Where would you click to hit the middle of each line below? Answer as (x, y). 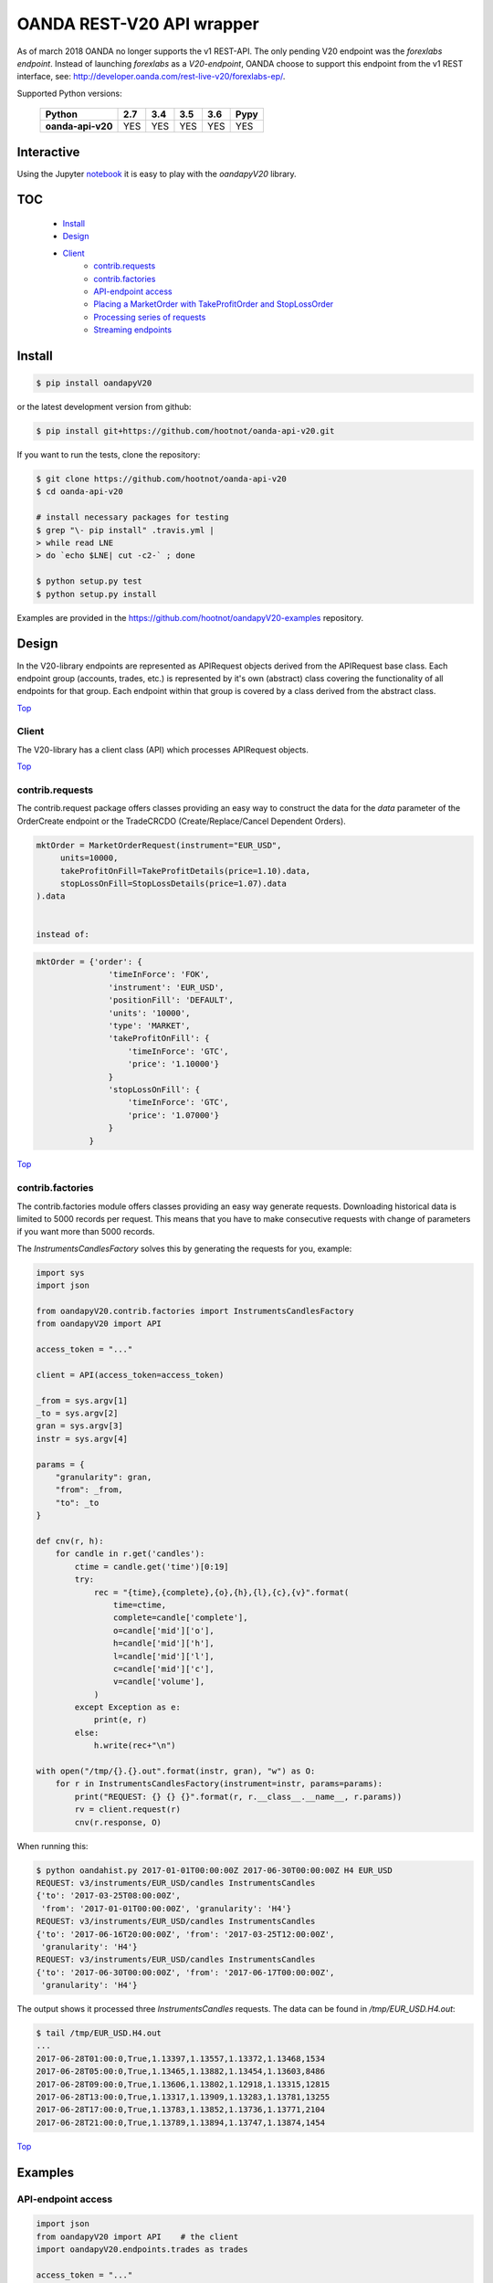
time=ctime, (140, 1604)
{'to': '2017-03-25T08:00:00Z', (109, 1896)
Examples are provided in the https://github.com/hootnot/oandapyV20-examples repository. (190, 617)
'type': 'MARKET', (149, 1026)
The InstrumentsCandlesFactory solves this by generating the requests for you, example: (184, 1248)
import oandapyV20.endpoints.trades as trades (142, 2250)
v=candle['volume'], (159, 1682)
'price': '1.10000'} (173, 1064)
